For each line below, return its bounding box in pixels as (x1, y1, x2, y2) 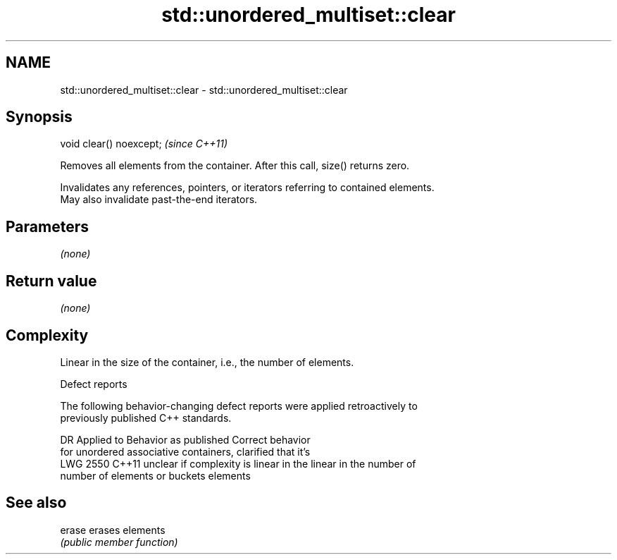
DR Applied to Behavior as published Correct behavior (60, 433, 311, 446)
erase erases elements (60, 523, 166, 536)
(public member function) (60, 535, 178, 548)
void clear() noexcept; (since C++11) (60, 138, 228, 150)
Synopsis (6, 108, 73, 126)
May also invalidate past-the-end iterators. (60, 193, 258, 206)
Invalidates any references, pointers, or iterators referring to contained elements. (60, 181, 435, 194)
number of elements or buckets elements (60, 469, 251, 482)
